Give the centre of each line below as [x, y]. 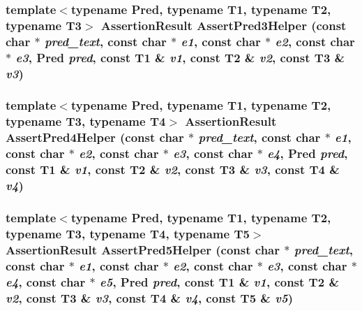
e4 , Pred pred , [308, 153]
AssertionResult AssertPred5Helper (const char [143, 249]
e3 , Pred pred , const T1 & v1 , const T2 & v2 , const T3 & [180, 57]
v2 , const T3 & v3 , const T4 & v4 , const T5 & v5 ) [149, 297]
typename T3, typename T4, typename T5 [128, 233]
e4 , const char [46, 281]
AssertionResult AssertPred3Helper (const [224, 25]
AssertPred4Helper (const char [95, 137]
